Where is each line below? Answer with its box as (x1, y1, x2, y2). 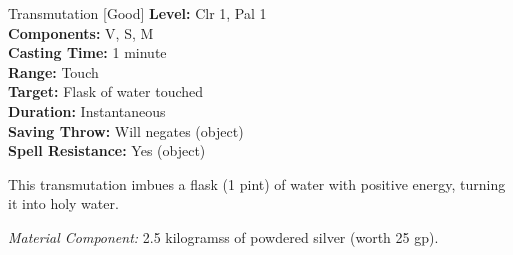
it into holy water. (8, 193, 119, 214)
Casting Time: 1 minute (8, 42, 167, 63)
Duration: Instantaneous (8, 100, 166, 121)
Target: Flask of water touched (8, 81, 204, 102)
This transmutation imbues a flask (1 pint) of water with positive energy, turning (8, 173, 506, 194)
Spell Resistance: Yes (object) (8, 140, 206, 161)
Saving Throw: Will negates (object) (8, 120, 244, 141)
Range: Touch (8, 61, 99, 82)
